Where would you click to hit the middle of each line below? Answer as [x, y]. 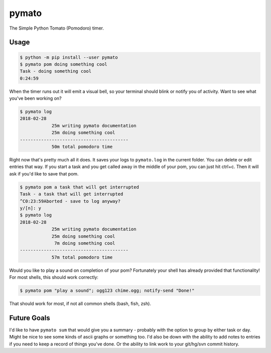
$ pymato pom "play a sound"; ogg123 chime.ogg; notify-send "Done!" [107, 291]
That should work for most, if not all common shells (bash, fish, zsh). [80, 304]
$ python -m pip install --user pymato [69, 57]
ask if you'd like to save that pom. [44, 173]
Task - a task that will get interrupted [72, 194]
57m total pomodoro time [82, 257]
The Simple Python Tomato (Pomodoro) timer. [56, 28]
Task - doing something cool [56, 71]
